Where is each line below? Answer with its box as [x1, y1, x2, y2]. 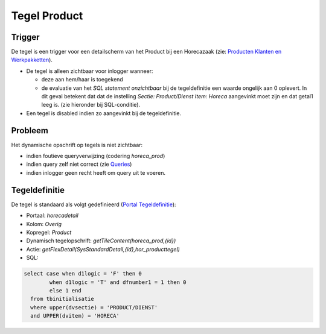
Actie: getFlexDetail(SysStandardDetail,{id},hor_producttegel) [26, 245, 181, 253]
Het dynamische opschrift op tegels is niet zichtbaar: [11, 141, 143, 148]
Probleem [11, 125, 48, 136]
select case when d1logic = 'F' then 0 [24, 270, 142, 277]
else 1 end [49, 287, 81, 294]
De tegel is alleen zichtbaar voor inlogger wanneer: [26, 67, 153, 75]
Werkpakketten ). [11, 56, 53, 63]
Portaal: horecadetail [26, 212, 78, 219]
